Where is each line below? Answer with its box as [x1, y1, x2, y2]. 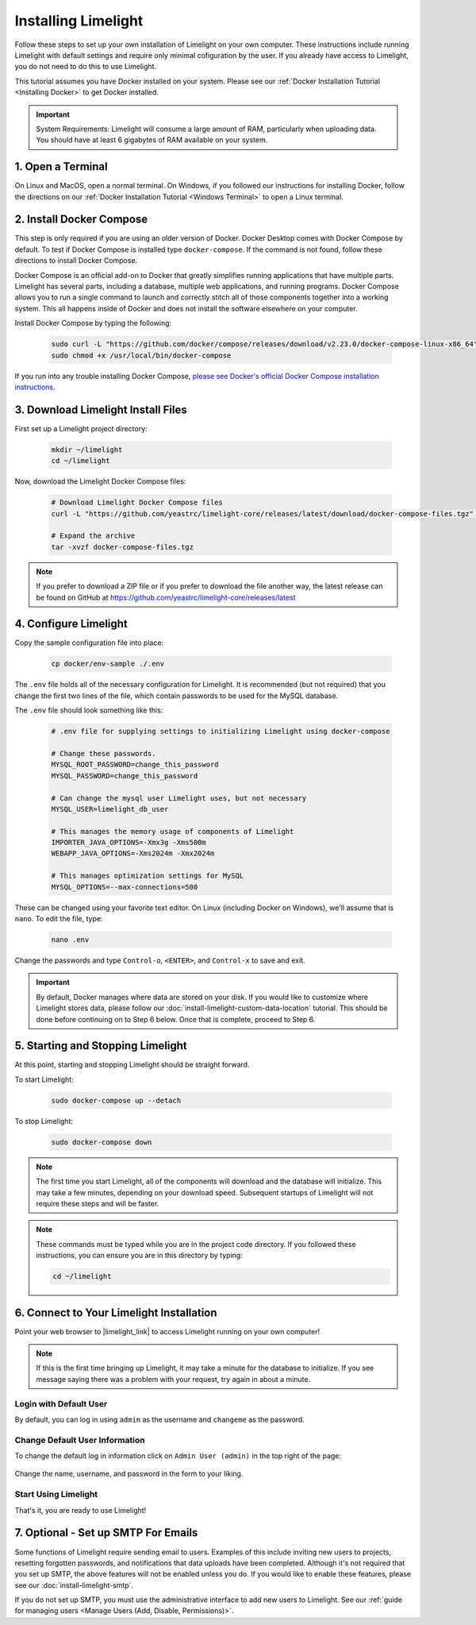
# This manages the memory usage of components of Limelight [51, 827, 294, 836]
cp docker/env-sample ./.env [51, 659, 165, 669]
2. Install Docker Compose [14, 213, 148, 226]
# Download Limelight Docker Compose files [51, 498, 224, 508]
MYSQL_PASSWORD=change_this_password [51, 771, 198, 780]
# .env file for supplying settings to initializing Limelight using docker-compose [51, 727, 390, 736]
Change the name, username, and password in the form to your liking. [14, 1469, 244, 1479]
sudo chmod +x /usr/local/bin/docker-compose [51, 350, 232, 360]
